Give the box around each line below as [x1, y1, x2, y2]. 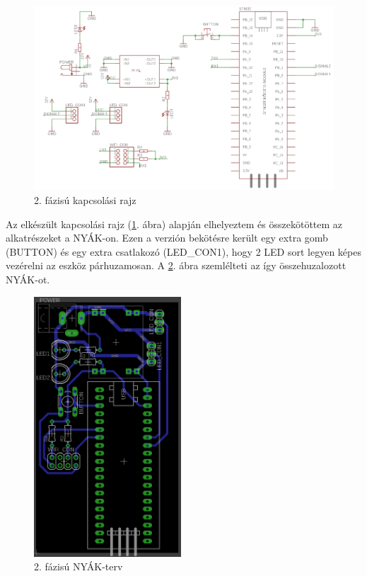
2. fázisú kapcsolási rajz [34, 193, 136, 208]
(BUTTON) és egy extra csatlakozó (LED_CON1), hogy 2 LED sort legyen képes [6, 244, 361, 259]
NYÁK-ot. [6, 272, 50, 286]
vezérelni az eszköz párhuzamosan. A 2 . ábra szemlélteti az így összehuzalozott [6, 258, 346, 273]
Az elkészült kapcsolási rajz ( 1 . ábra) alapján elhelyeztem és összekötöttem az [6, 216, 343, 231]
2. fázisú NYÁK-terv [34, 559, 123, 574]
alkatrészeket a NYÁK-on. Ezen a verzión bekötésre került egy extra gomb [6, 230, 328, 245]
